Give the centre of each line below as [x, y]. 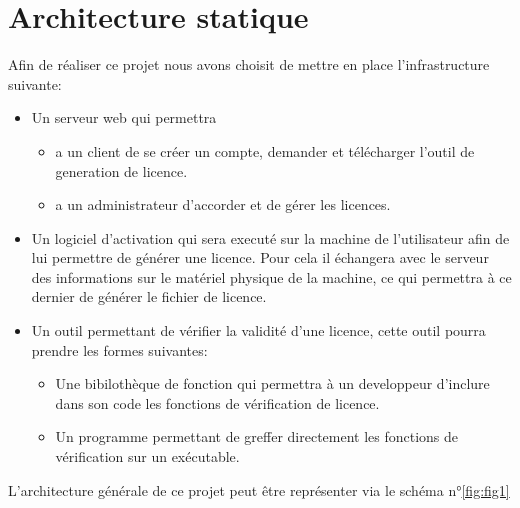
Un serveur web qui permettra [124, 117]
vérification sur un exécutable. [147, 456]
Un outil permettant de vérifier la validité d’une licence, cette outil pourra [258, 330]
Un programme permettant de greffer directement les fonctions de [257, 436]
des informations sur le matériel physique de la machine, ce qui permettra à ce [271, 276]
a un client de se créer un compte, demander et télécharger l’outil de [265, 150]
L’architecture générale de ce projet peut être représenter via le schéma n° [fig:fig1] [259, 489]
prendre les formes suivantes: [119, 349]
